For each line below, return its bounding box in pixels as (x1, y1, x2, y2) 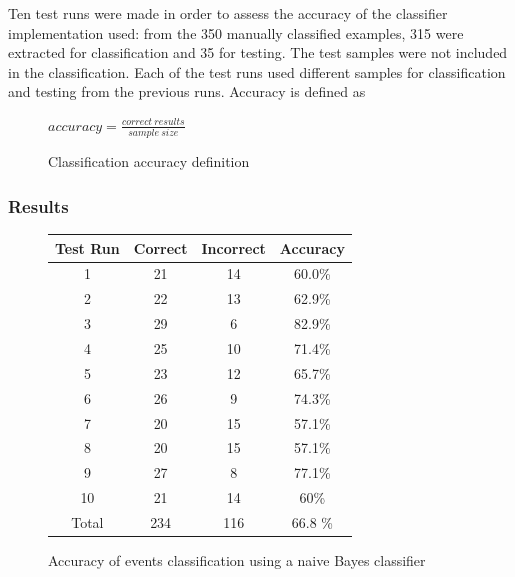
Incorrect (201, 237, 266, 258)
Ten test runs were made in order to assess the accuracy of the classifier (8, 3, 448, 23)
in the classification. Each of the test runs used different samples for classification (8, 61, 506, 82)
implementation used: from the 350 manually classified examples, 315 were (8, 22, 464, 43)
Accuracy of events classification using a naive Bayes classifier (48, 549, 426, 570)
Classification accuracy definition (48, 151, 250, 172)
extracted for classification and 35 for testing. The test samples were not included (8, 42, 508, 63)
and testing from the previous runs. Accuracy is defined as (8, 81, 366, 102)
